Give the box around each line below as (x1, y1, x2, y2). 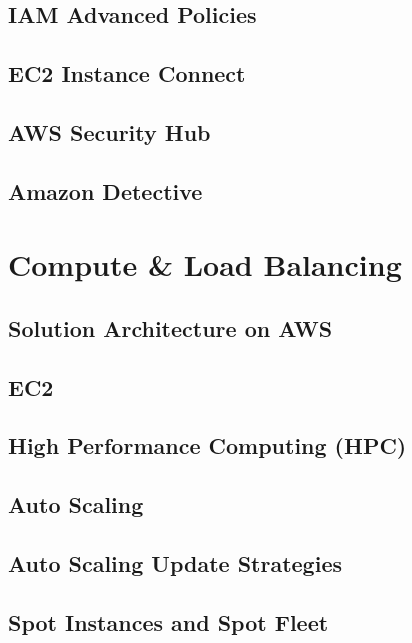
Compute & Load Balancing (8, 244, 402, 285)
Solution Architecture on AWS (8, 312, 333, 343)
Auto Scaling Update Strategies (8, 548, 342, 579)
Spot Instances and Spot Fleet (8, 606, 329, 637)
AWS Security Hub (8, 116, 211, 147)
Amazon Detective (8, 175, 203, 206)
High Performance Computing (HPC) (8, 430, 407, 461)
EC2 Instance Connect (8, 58, 246, 89)
